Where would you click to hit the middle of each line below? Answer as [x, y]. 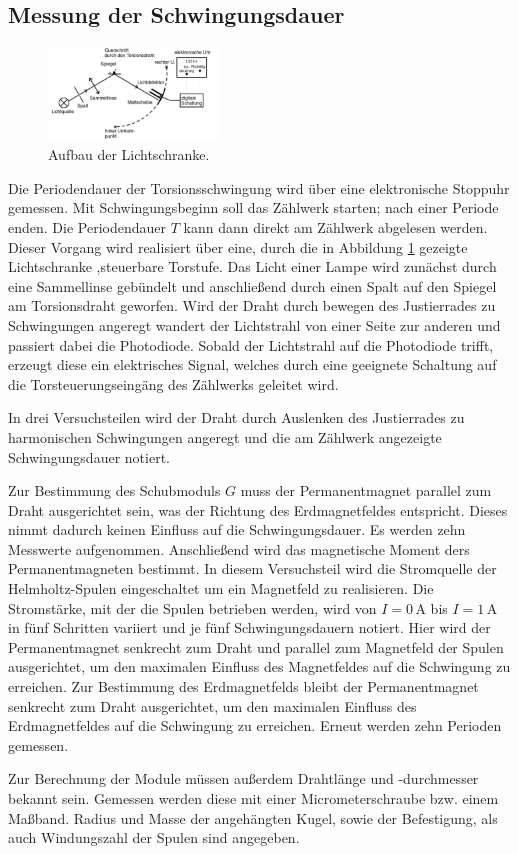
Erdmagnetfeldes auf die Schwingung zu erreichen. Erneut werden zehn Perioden [255, 725]
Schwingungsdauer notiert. [89, 456]
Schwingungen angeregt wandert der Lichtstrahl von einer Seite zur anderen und [254, 324]
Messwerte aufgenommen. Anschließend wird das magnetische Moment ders [239, 548]
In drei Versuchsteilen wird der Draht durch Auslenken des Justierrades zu [236, 417]
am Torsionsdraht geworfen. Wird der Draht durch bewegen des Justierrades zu [252, 305]
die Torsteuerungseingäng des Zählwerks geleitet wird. [173, 383]
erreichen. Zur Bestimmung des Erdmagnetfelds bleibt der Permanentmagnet [243, 686]
